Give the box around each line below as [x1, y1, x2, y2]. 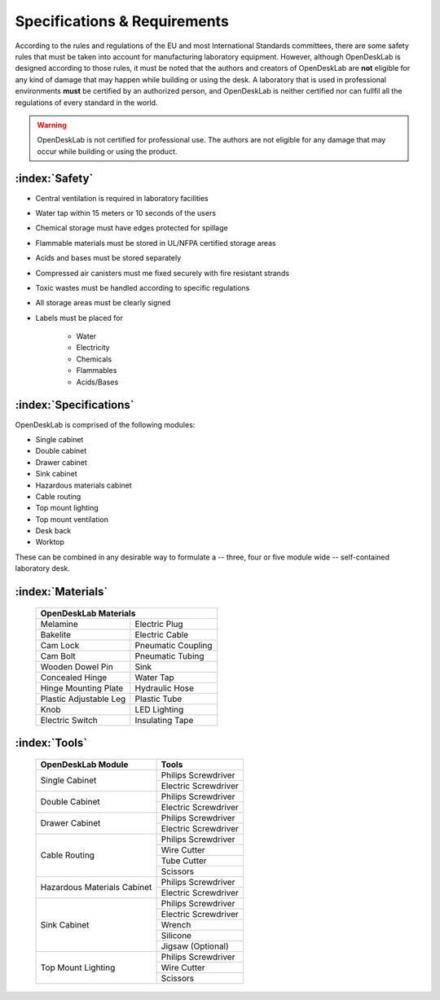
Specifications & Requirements [15, 12, 230, 30]
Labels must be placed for [35, 313, 124, 322]
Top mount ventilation [35, 514, 109, 524]
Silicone [161, 929, 191, 941]
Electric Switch [40, 714, 98, 726]
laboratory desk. [15, 564, 71, 573]
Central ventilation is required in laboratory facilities [35, 193, 209, 203]
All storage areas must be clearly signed [35, 298, 171, 308]
